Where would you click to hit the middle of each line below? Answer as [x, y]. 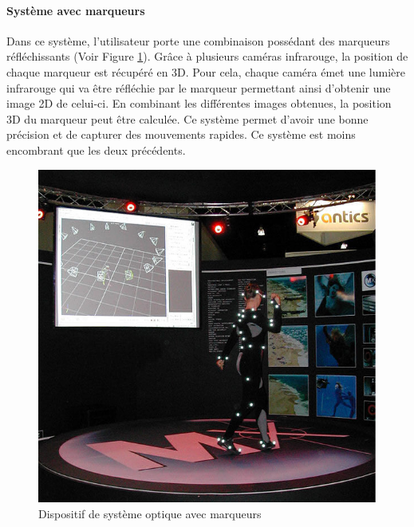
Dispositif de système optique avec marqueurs [150, 513]
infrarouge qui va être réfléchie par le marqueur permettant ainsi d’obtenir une [199, 87]
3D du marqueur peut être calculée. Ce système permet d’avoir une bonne [187, 118]
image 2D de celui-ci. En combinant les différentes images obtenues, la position [199, 103]
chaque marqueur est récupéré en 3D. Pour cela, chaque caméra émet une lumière [206, 71]
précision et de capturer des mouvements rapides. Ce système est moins [181, 134]
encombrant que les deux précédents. [96, 149]
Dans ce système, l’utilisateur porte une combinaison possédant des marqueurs [198, 40]
